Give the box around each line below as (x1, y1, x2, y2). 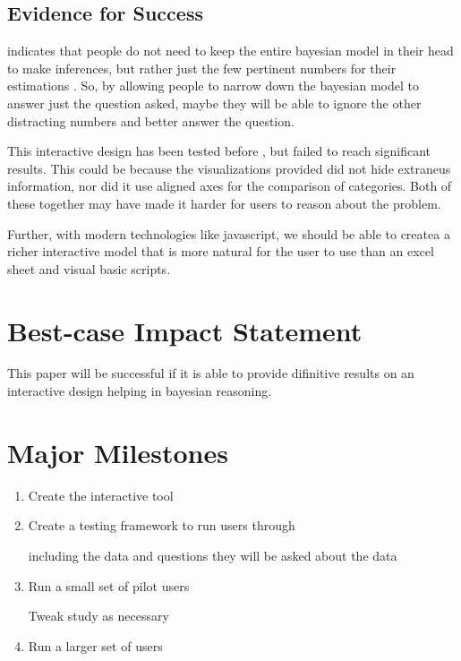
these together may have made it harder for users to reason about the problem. (7, 193, 441, 212)
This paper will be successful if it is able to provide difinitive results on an (7, 364, 414, 382)
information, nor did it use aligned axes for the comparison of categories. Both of (7, 176, 452, 195)
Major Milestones (7, 434, 228, 470)
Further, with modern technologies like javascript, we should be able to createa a (7, 224, 450, 243)
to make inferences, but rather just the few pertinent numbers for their (7, 58, 397, 77)
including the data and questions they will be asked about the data (28, 545, 397, 564)
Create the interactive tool (28, 485, 174, 504)
